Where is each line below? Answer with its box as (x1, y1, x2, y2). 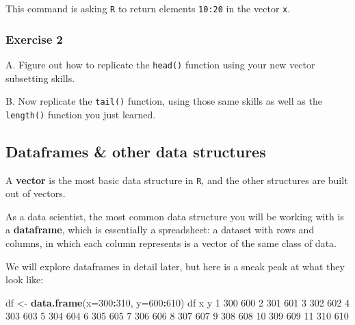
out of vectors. (5, 186, 66, 200)
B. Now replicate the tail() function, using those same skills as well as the (5, 94, 322, 108)
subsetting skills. (5, 70, 75, 85)
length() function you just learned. (5, 107, 156, 121)
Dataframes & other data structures (5, 140, 266, 161)
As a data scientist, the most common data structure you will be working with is (5, 209, 344, 223)
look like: (5, 272, 44, 287)
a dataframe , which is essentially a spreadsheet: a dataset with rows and (5, 222, 315, 237)
